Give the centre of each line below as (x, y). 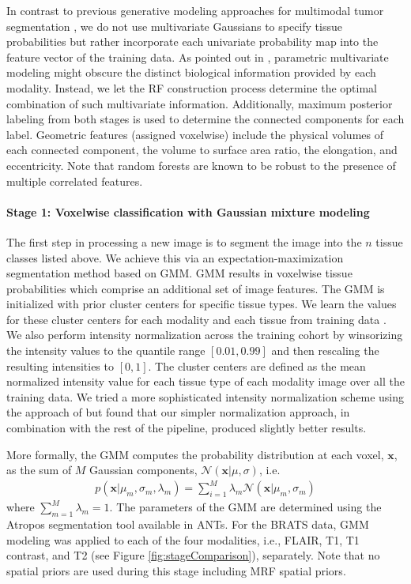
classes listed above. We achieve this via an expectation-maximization (175, 257)
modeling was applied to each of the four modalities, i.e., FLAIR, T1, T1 (183, 539)
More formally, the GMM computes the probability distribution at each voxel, (195, 454)
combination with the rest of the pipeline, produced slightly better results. (187, 428)
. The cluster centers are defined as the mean (257, 365)
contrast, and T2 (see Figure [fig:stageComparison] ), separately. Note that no (193, 555)
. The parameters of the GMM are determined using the (245, 507)
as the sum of (39, 470)
